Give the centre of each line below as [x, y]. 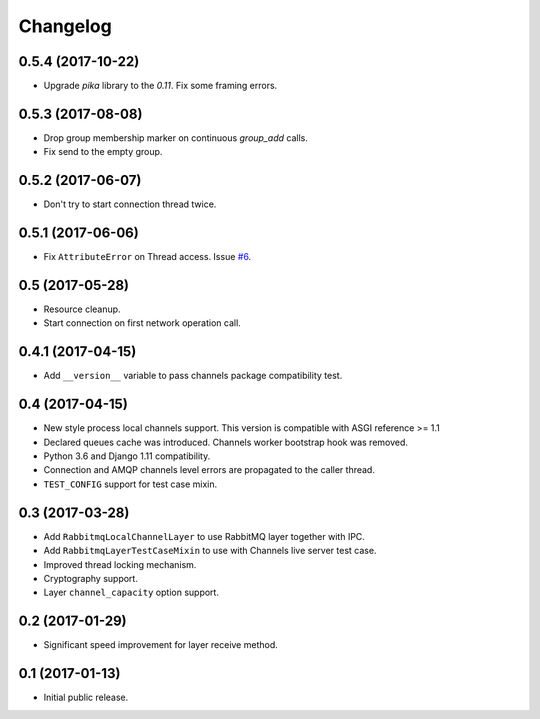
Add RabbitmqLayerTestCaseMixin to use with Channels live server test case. [210, 551]
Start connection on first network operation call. [142, 323]
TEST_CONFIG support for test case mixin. [130, 484]
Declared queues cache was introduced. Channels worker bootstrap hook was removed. [226, 442]
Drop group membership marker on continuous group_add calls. [176, 137]
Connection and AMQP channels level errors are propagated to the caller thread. [209, 470]
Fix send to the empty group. [103, 152]
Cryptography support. [91, 578]
